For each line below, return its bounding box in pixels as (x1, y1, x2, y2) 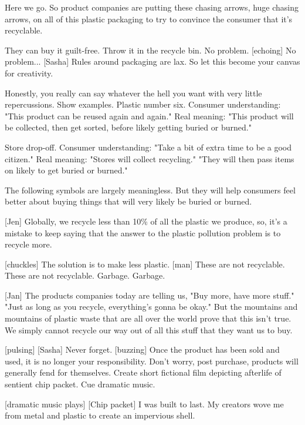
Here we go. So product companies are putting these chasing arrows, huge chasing (5, 1, 299, 13)
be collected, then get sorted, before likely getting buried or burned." (5, 121, 252, 133)
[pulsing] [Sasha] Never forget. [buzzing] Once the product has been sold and (5, 343, 280, 356)
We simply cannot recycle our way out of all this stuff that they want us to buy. (5, 323, 293, 336)
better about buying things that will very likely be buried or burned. (5, 195, 252, 208)
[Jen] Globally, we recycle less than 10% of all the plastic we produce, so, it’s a (5, 215, 287, 227)
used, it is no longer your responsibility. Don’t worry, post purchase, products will (5, 354, 299, 367)
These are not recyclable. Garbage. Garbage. (5, 269, 165, 282)
